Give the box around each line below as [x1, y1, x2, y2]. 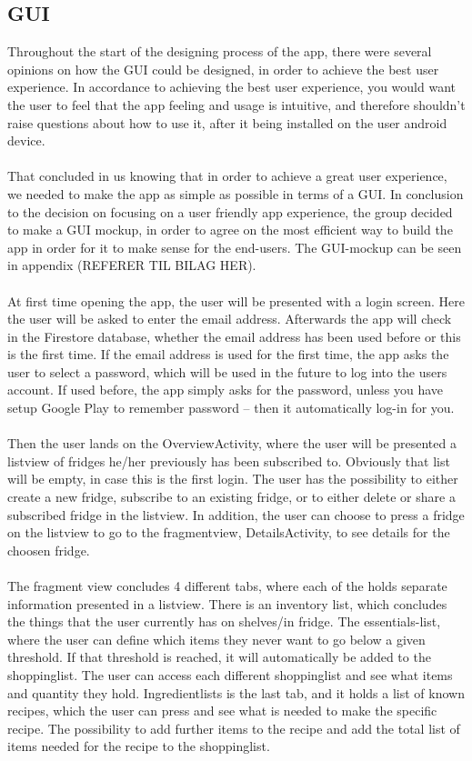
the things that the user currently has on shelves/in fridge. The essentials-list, [7, 612, 441, 631]
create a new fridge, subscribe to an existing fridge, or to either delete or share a [7, 487, 456, 506]
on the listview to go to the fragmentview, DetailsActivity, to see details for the [7, 523, 450, 542]
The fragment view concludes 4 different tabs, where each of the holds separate [7, 576, 447, 596]
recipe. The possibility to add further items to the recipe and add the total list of [7, 718, 460, 737]
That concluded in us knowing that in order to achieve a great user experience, [7, 166, 447, 185]
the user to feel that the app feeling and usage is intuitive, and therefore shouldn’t [7, 95, 466, 114]
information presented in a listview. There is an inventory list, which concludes [7, 594, 447, 613]
